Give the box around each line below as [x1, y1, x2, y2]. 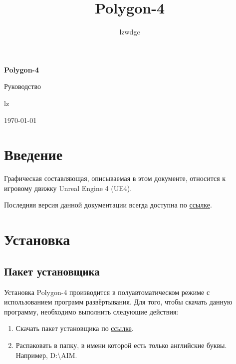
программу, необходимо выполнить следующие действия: [4, 306, 179, 316]
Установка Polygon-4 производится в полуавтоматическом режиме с [4, 286, 210, 297]
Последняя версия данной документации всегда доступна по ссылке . [4, 199, 212, 210]
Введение [4, 144, 63, 164]
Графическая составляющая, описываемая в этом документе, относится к [4, 173, 226, 183]
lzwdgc [119, 26, 140, 37]
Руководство [4, 81, 41, 91]
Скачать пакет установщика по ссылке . [15, 323, 134, 333]
